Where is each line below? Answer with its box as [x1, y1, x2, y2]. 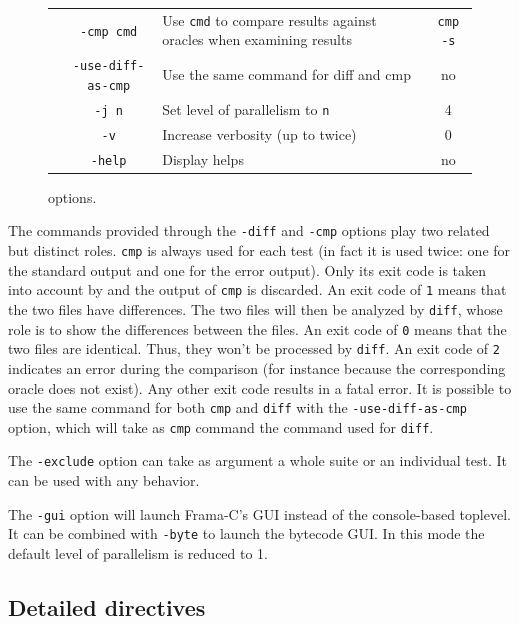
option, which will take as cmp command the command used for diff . [8, 416, 434, 437]
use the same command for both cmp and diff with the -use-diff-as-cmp [8, 397, 467, 418]
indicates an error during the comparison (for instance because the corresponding [8, 357, 506, 378]
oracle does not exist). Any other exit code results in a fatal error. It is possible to [8, 377, 512, 398]
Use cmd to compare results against [162, 9, 377, 30]
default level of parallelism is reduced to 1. [8, 543, 269, 564]
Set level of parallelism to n [162, 98, 330, 119]
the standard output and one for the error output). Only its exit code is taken [8, 259, 487, 280]
